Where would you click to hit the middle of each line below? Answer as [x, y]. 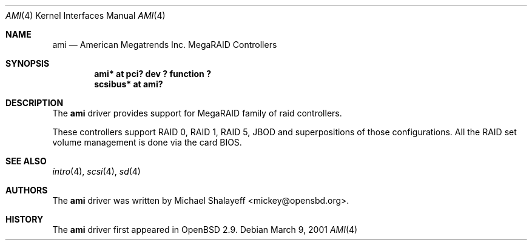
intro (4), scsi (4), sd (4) [96, 171]
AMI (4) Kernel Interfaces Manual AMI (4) [86, 15]
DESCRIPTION [35, 103]
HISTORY [25, 219]
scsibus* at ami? [129, 84]
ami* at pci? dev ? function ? [153, 74]
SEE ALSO [26, 161]
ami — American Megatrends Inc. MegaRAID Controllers [165, 45]
